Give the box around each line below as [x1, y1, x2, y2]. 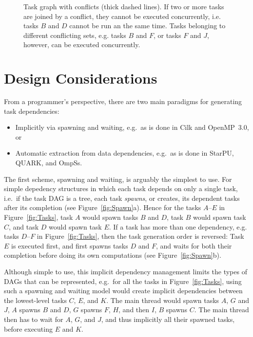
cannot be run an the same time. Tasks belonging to [69, 20, 226, 31]
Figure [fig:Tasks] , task [4, 212, 73, 222]
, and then [118, 304, 150, 315]
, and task [9, 221, 39, 231]
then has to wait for [4, 314, 63, 324]
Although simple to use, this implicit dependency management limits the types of [4, 266, 247, 276]
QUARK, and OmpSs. [15, 158, 82, 168]
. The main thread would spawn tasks [106, 295, 219, 305]
